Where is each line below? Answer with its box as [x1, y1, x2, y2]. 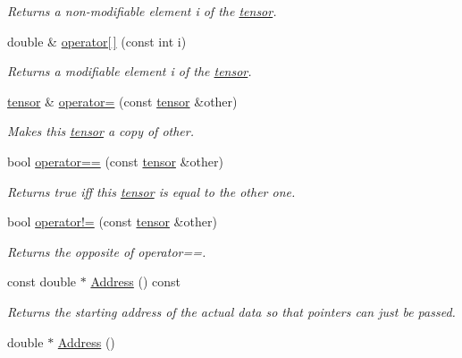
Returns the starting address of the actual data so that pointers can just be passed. [7, 302, 456, 320]
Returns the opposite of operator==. [7, 242, 206, 260]
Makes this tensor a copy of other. [7, 122, 195, 141]
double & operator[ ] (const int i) [7, 31, 187, 50]
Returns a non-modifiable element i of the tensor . [7, 2, 277, 20]
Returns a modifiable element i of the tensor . [7, 62, 252, 81]
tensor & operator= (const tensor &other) [7, 91, 238, 110]
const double [7, 272, 77, 291]
